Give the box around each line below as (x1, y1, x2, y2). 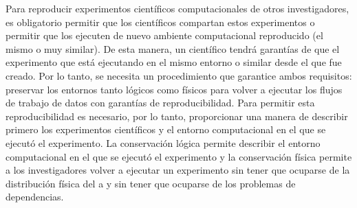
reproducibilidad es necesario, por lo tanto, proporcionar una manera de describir (6, 108, 348, 123)
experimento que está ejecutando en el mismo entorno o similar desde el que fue (6, 55, 342, 69)
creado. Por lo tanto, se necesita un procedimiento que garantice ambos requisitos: (6, 68, 352, 82)
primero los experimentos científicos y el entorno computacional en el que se (6, 122, 326, 137)
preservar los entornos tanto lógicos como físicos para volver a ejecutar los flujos (6, 82, 343, 96)
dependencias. (6, 189, 64, 204)
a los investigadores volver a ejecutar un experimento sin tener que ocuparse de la (6, 163, 350, 177)
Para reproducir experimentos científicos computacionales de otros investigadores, (6, 1, 349, 15)
